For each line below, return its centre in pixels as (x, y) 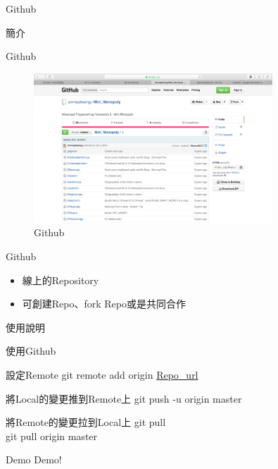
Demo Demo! (34, 459)
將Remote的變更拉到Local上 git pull (86, 422)
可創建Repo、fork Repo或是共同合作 (104, 304)
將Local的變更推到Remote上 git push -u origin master (124, 398)
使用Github (31, 351)
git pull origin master (52, 435)
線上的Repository (61, 280)
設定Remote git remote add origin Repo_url (102, 374)
